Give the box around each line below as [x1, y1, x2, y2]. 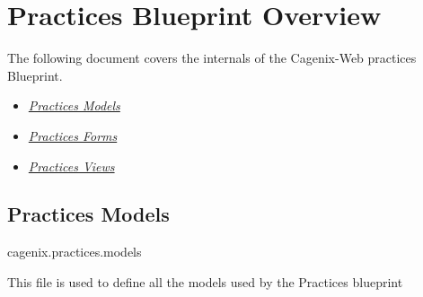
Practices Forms [28, 126, 118, 144]
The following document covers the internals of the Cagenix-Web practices [7, 48, 417, 67]
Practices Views [28, 156, 115, 175]
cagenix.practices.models [7, 242, 142, 261]
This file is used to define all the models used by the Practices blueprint [7, 272, 403, 291]
